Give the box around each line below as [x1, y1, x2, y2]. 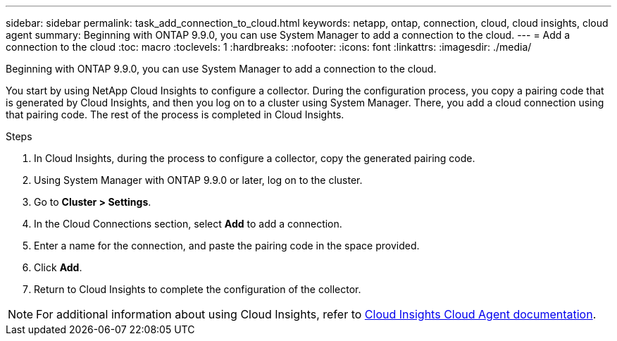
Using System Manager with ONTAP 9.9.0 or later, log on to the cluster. [34, 174, 363, 186]
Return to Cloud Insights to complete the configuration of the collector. [34, 283, 361, 295]
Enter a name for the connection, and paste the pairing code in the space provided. [34, 240, 420, 252]
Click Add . [34, 261, 82, 273]
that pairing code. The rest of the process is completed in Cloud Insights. [6, 108, 344, 120]
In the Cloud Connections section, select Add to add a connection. [34, 218, 342, 230]
